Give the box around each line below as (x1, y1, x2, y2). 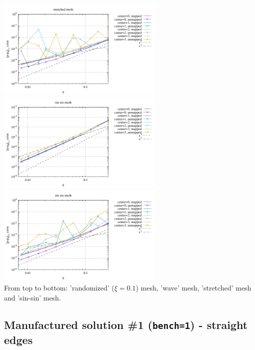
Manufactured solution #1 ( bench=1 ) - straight (4, 316, 248, 332)
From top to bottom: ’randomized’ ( (4, 282, 114, 292)
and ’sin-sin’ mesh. (4, 292, 61, 302)
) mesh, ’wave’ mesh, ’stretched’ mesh (135, 282, 251, 292)
